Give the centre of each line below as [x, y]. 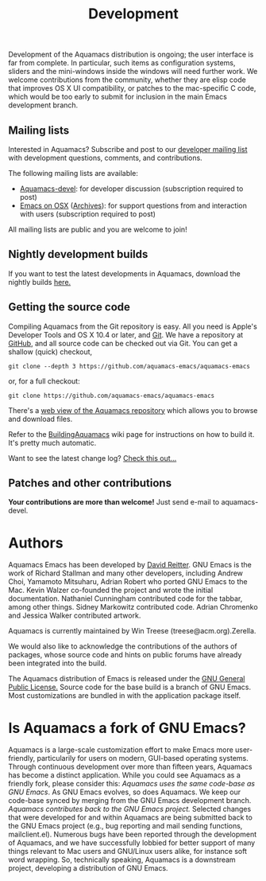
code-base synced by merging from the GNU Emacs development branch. [130, 801]
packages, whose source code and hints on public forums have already [125, 655]
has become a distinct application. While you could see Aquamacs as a [124, 775]
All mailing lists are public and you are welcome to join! [98, 229]
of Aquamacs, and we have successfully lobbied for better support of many [132, 843]
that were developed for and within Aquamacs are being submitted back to [130, 817]
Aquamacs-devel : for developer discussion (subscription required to [131, 189]
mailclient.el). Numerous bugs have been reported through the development [133, 834]
